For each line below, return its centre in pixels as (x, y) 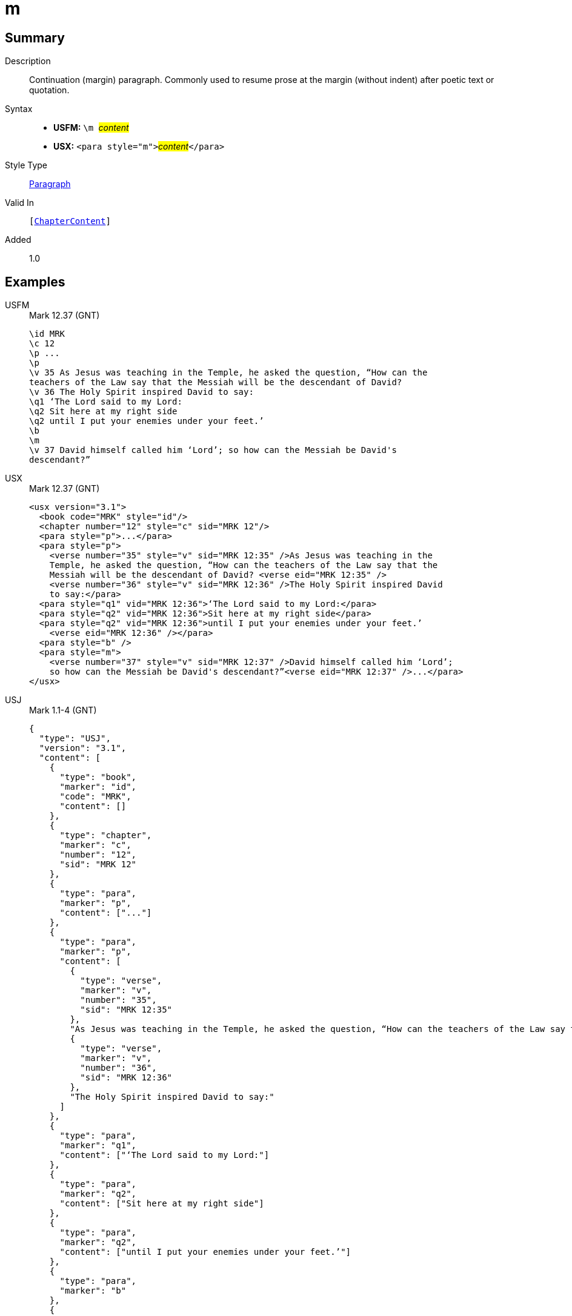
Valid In (20, 203)
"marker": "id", (98, 787)
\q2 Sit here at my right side (103, 412)
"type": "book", (98, 777)
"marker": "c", (95, 845)
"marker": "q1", (98, 1146)
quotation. (49, 90)
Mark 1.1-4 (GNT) (63, 710)
